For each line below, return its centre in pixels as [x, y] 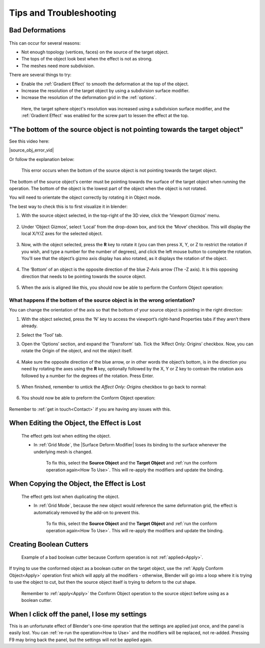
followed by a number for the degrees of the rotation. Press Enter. [88, 376]
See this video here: [29, 141]
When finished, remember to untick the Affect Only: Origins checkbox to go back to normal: [114, 387]
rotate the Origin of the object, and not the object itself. [77, 351]
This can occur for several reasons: [45, 43]
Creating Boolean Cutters [49, 544]
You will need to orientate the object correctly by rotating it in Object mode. [85, 197]
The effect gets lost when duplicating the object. [70, 497]
